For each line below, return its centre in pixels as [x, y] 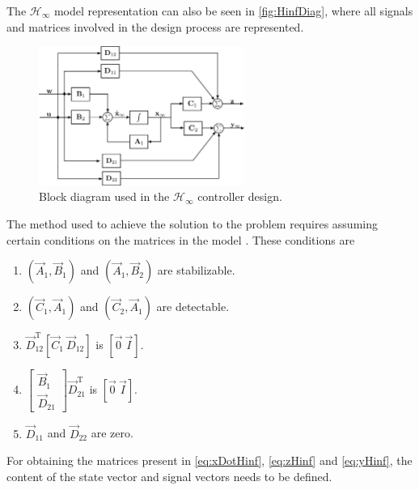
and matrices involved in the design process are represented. [155, 26]
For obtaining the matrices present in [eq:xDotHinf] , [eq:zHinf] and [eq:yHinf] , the [209, 460]
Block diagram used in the [104, 196]
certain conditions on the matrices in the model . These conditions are [181, 239]
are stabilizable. [196, 270]
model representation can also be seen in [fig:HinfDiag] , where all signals [233, 11]
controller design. [240, 196]
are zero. [112, 433]
